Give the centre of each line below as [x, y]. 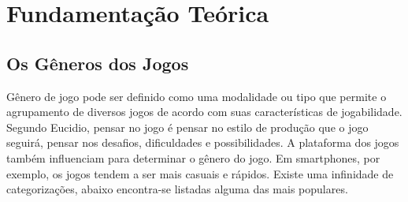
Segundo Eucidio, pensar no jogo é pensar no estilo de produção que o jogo [187, 127]
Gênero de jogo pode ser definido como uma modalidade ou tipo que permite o [197, 96]
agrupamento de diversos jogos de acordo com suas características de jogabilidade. [204, 112]
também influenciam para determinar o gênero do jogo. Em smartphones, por [193, 157]
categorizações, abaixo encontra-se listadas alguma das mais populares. [177, 189]
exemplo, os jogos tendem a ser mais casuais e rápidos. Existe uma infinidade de [200, 173]
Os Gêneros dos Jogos [98, 63]
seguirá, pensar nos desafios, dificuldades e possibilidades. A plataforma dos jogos [203, 142]
